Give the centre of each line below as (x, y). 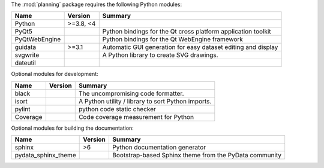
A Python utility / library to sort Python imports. (145, 101)
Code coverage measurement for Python (136, 117)
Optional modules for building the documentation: (73, 128)
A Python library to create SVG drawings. (160, 55)
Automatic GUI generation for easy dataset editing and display (190, 47)
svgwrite (27, 55)
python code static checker (117, 109)
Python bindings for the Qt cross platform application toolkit (187, 32)
